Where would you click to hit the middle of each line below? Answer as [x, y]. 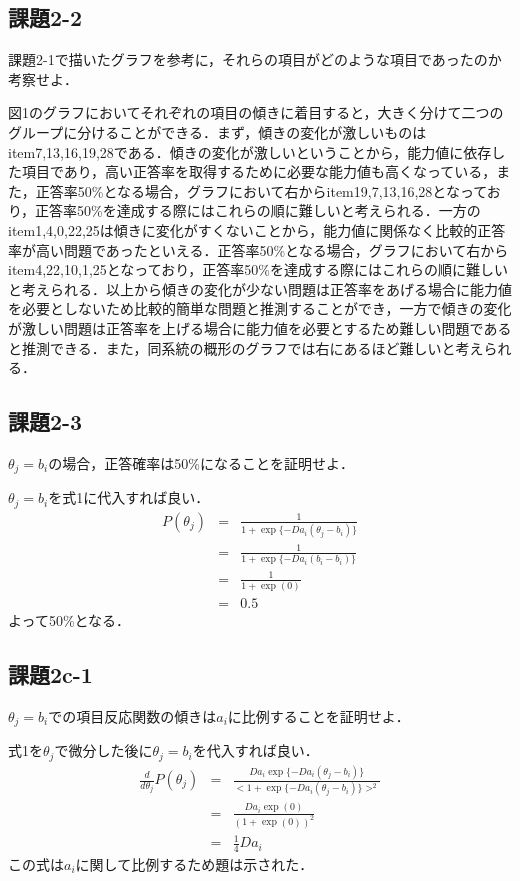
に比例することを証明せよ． [318, 715]
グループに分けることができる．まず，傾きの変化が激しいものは [217, 131]
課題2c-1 [50, 673]
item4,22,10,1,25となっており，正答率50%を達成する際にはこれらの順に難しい [258, 269]
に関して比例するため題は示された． [194, 863]
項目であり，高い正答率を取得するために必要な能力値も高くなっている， [259, 171]
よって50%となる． [69, 619]
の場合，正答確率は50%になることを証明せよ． [201, 462]
